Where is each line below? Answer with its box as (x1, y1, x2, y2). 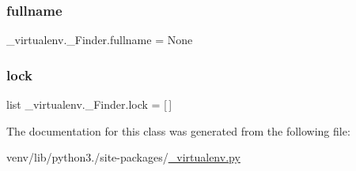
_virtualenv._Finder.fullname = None (6, 32, 193, 48)
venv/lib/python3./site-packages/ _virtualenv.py (6, 149, 240, 165)
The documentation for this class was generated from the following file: (6, 122, 350, 139)
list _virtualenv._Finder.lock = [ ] (6, 96, 172, 113)
